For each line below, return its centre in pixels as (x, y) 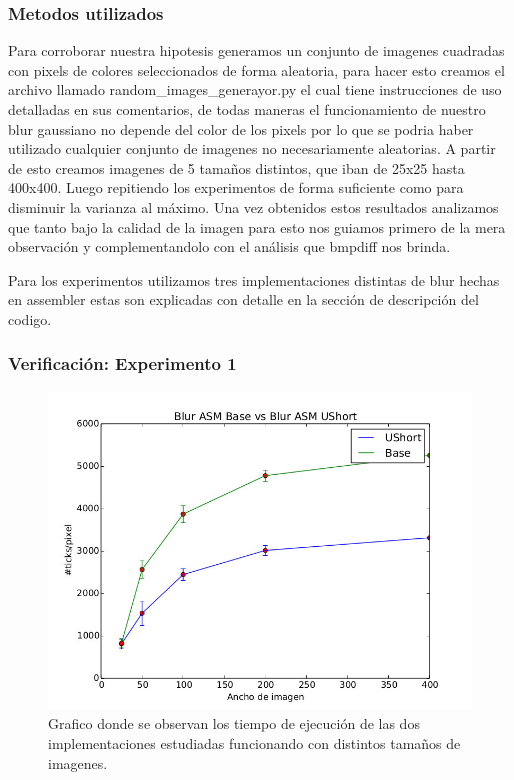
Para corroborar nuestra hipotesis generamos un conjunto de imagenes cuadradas (256, 50)
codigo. (30, 318)
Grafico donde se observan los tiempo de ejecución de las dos (234, 723)
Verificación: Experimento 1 (122, 363)
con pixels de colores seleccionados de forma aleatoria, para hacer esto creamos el (256, 69)
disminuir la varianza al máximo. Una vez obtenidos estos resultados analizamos (253, 206)
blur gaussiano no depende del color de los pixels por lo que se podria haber (241, 128)
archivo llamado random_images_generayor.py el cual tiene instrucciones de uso (255, 89)
